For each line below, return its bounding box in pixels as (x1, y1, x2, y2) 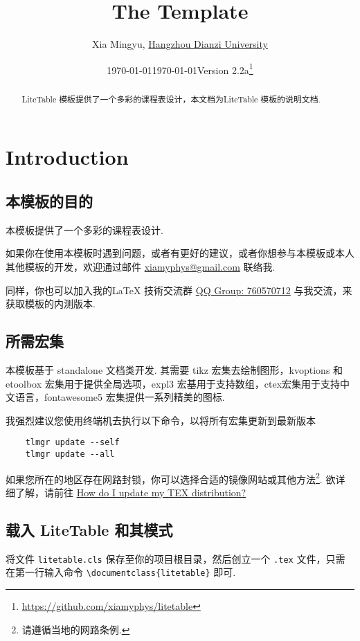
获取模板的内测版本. (6, 296, 96, 311)
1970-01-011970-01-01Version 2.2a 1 (107, 60, 253, 77)
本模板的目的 (6, 190, 93, 211)
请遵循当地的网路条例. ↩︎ (21, 622, 130, 636)
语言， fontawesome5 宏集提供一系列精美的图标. (15, 390, 225, 404)
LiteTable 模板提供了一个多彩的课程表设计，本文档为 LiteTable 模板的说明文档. (21, 93, 321, 105)
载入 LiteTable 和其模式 (6, 518, 173, 540)
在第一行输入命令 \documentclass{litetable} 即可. (6, 565, 236, 579)
